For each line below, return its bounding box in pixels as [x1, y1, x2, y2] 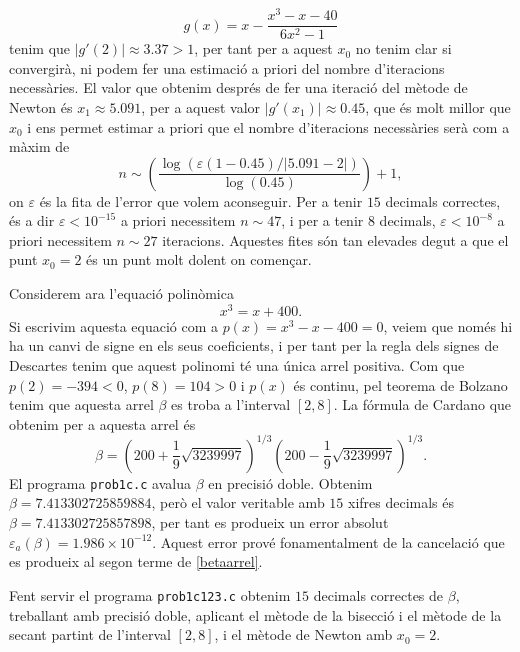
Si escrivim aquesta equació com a [9, 315, 218, 336]
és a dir [9, 210, 55, 231]
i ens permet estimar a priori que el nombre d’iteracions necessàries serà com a [27, 116, 510, 137]
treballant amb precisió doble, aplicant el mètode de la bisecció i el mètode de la [9, 604, 502, 625]
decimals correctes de [313, 584, 444, 605]
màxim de [9, 136, 70, 157]
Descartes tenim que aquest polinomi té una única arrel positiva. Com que [9, 354, 465, 375]
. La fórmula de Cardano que [333, 394, 512, 415]
